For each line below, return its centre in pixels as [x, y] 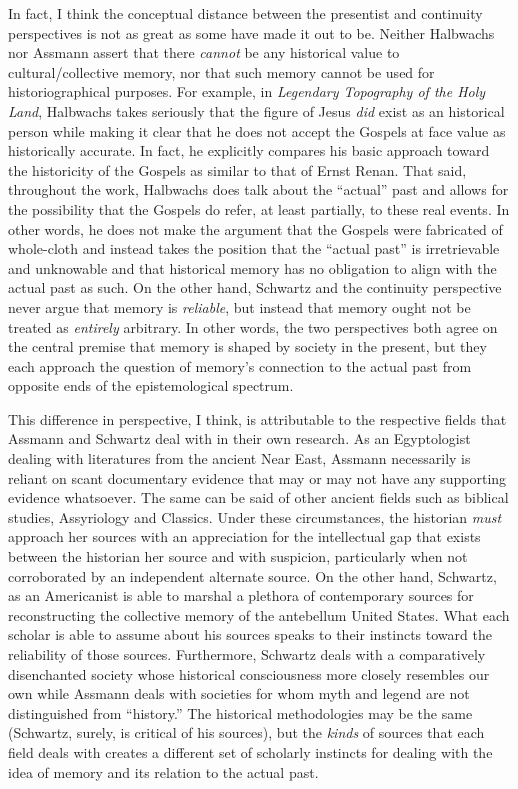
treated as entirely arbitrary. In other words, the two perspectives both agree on [253, 326]
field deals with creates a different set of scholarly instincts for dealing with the [250, 751]
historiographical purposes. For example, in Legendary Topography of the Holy [247, 91]
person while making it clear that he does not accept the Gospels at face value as [257, 130]
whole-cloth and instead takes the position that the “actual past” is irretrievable [254, 248]
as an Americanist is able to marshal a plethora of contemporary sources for [241, 595]
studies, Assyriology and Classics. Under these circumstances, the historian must [255, 516]
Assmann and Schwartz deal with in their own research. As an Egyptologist [239, 438]
